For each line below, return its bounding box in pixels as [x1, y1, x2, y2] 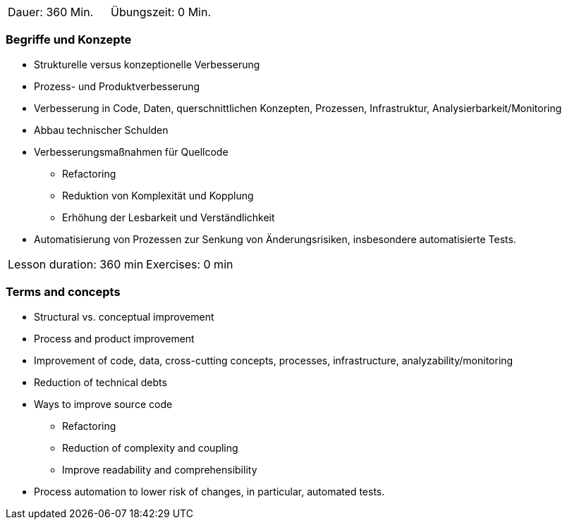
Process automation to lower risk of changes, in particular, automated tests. [34, 485, 385, 498]
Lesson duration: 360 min [8, 257, 144, 271]
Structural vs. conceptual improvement [34, 310, 214, 323]
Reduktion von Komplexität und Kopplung [62, 189, 254, 202]
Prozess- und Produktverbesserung [34, 80, 200, 92]
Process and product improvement [34, 332, 195, 345]
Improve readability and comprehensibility [62, 463, 257, 476]
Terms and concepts [6, 285, 121, 299]
